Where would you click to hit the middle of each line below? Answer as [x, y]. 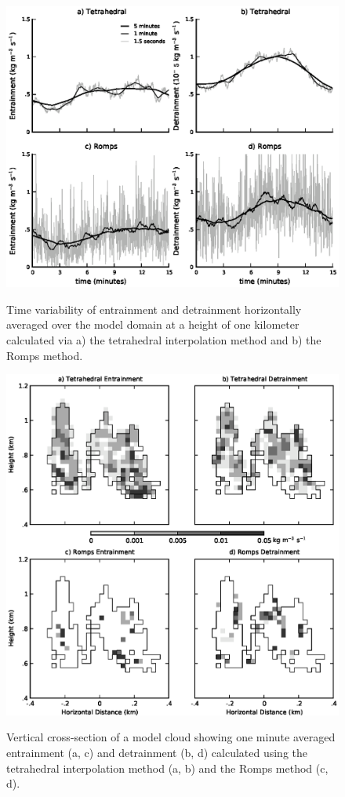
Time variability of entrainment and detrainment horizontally [154, 309]
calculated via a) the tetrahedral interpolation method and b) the [164, 339]
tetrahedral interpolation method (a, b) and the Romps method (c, [167, 768]
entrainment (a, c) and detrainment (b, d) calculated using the [157, 752]
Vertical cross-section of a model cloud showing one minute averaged [171, 737]
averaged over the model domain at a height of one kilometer [153, 324]
